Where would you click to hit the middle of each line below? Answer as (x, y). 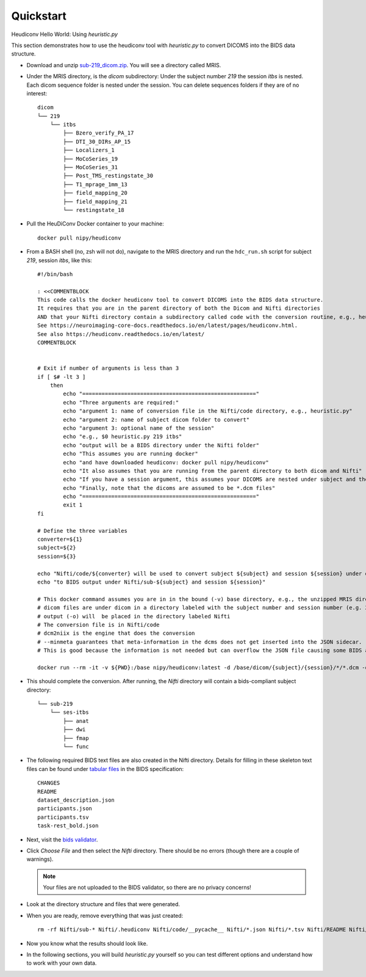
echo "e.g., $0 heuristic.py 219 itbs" (123, 437)
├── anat (76, 721)
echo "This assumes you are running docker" (131, 454)
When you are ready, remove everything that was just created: (105, 915)
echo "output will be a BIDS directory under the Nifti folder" (161, 445)
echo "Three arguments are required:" (121, 402)
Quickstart (39, 16)
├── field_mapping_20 (95, 193)
